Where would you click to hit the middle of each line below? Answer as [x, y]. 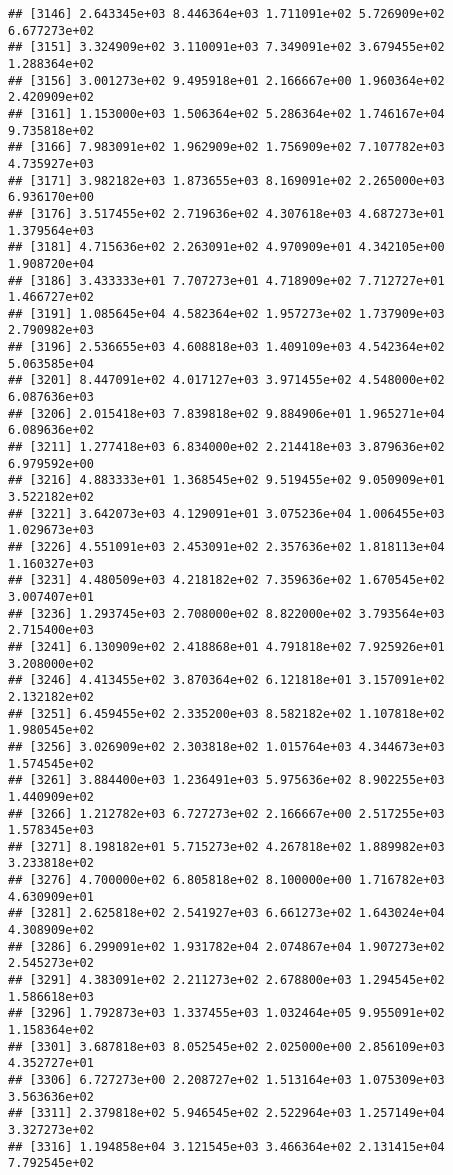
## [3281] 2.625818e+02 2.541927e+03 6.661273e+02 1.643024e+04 [226, 913]
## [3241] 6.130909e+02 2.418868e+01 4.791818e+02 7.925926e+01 [226, 646]
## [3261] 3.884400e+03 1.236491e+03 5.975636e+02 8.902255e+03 [226, 780]
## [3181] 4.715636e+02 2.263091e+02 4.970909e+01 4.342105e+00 [226, 247]
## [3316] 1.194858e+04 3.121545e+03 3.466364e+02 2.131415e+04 [226, 1146]
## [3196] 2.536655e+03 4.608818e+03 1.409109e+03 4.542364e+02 [226, 347]
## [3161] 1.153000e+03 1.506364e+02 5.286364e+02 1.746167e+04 [226, 113]
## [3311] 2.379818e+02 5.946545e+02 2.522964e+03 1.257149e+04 [226, 1113]
